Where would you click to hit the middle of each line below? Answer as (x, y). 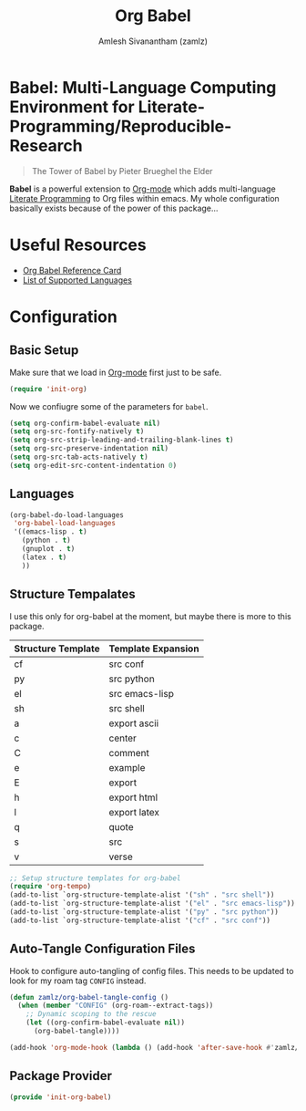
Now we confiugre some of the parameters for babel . (109, 406)
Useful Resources (78, 245)
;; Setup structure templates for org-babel (95, 878)
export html (133, 797)
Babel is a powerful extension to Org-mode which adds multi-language (143, 189)
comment (129, 753)
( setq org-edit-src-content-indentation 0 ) (93, 465)
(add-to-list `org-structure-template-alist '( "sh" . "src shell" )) (142, 895)
